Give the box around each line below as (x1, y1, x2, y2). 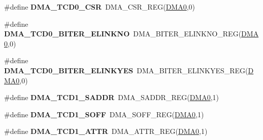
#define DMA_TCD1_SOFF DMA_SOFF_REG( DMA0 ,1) (4, 109, 204, 119)
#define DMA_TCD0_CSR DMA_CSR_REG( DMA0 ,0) (4, 2, 195, 12)
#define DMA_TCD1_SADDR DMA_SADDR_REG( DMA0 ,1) (4, 92, 219, 103)
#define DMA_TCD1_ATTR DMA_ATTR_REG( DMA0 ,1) (4, 126, 208, 136)
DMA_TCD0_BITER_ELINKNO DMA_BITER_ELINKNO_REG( (4, 28, 242, 39)
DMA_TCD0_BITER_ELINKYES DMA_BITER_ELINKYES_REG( (4, 65, 248, 75)
